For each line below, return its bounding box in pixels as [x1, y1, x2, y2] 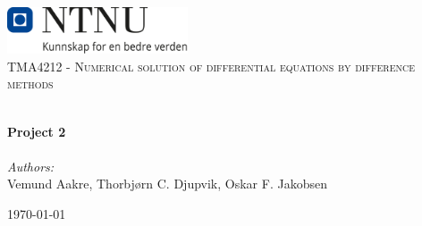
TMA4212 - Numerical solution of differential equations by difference [7, 56, 416, 75]
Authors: [7, 156, 55, 175]
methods [7, 74, 54, 93]
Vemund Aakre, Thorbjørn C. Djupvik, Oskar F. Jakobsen [7, 174, 327, 193]
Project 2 [7, 121, 66, 140]
